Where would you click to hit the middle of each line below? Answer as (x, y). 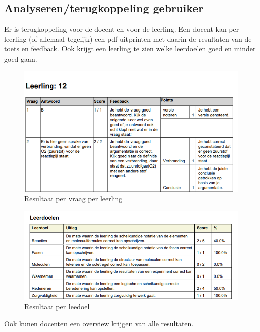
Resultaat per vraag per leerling (74, 199)
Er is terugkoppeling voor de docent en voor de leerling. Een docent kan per (122, 29)
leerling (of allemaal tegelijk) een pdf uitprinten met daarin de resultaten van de (128, 39)
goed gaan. (21, 58)
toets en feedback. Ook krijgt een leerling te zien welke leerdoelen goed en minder (130, 49)
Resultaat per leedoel (57, 307)
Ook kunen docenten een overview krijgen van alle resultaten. (99, 323)
